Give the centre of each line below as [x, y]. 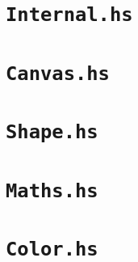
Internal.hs [69, 15]
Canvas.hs [58, 73]
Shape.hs [52, 132]
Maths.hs [52, 190]
